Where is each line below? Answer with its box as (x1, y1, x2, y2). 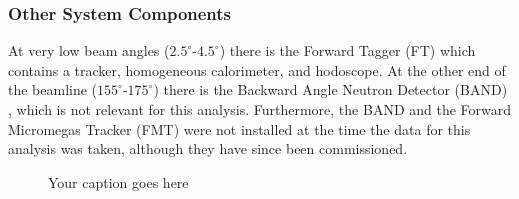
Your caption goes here (48, 171, 189, 192)
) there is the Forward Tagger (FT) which (219, 40, 476, 61)
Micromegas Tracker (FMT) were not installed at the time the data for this (8, 118, 471, 139)
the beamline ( (8, 79, 98, 100)
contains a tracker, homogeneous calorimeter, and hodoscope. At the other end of (8, 59, 506, 80)
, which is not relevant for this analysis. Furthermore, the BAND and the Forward (8, 99, 512, 119)
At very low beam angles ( (8, 40, 170, 61)
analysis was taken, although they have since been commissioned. (8, 138, 408, 159)
